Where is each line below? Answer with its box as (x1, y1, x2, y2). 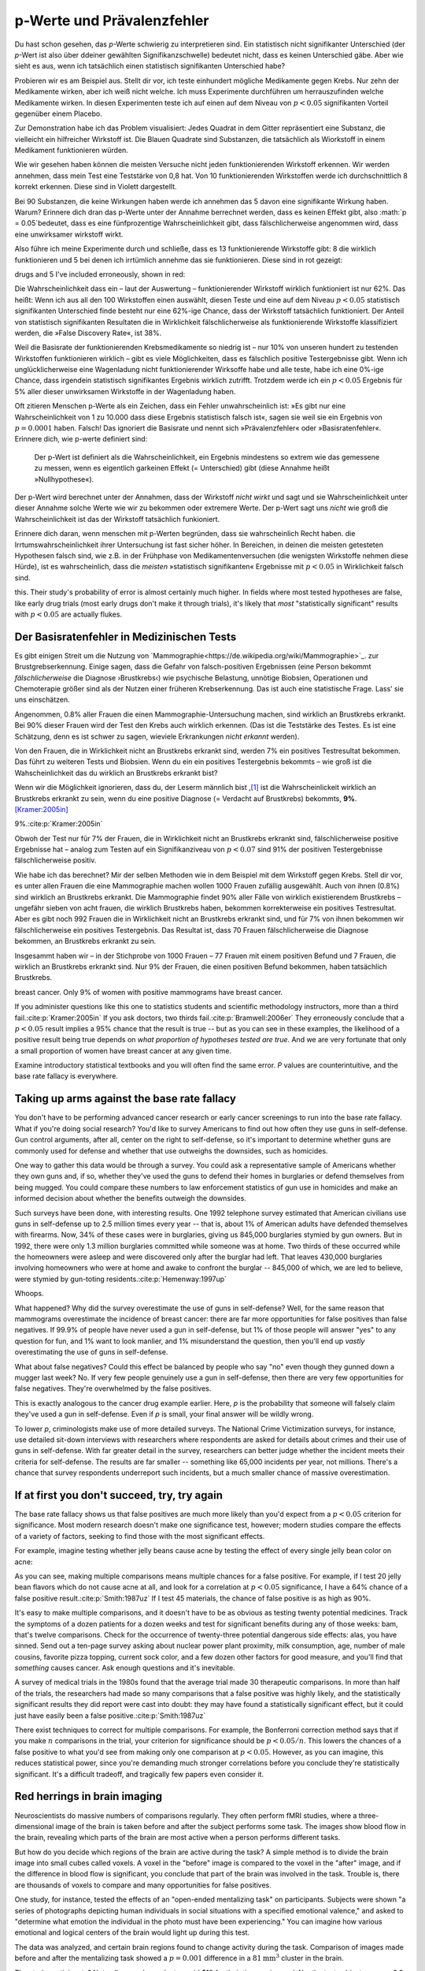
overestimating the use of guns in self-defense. (14, 1347, 168, 1357)
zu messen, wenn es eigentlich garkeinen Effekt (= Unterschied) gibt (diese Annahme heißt (34, 464, 330, 473)
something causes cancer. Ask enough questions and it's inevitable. (14, 1664, 235, 1673)
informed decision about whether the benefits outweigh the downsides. (14, 1194, 247, 1203)
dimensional (14, 1821, 54, 1831)
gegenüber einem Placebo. (14, 109, 102, 118)
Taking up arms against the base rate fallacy (14, 1092, 236, 1105)
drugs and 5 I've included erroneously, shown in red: (14, 269, 186, 279)
